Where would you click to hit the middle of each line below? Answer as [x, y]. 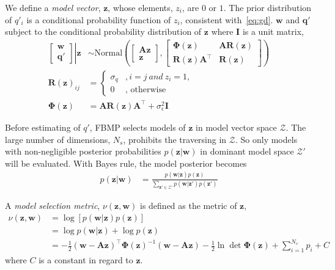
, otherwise [145, 90]
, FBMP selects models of [138, 127]
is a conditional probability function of [99, 19]
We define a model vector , [53, 7]
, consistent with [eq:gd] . [226, 19]
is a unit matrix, [273, 31]
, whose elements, [140, 7]
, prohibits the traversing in [175, 139]
